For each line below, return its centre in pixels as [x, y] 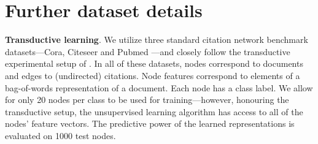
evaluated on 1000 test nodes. [60, 135]
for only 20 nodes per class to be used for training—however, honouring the [147, 100]
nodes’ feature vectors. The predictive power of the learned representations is [150, 123]
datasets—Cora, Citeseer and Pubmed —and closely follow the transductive [148, 51]
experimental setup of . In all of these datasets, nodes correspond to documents [154, 63]
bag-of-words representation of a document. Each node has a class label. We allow [159, 87]
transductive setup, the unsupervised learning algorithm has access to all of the [154, 111]
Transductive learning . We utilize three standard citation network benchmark [157, 40]
